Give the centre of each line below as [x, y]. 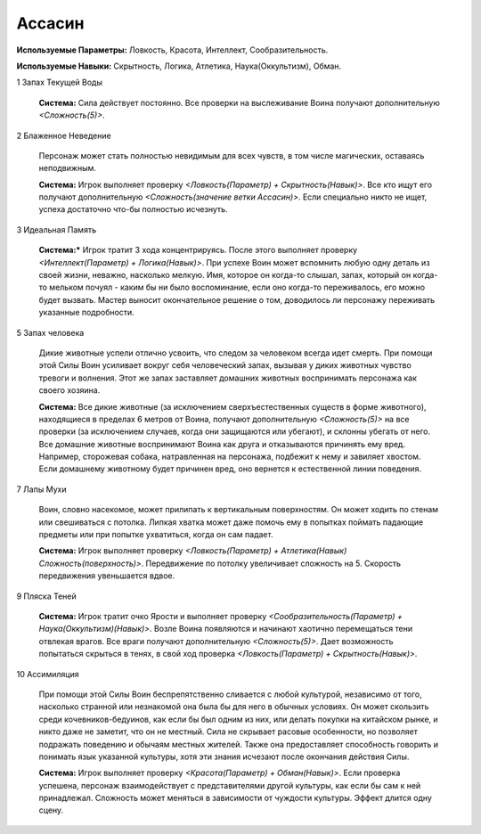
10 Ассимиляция [48, 674]
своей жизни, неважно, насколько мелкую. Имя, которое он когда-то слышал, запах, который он [225, 275]
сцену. [51, 810]
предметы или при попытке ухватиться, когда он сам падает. [156, 535]
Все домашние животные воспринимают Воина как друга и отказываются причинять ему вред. [222, 444]
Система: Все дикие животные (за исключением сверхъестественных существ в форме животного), [232, 406]
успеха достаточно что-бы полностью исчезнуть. [133, 209]
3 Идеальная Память [57, 229]
